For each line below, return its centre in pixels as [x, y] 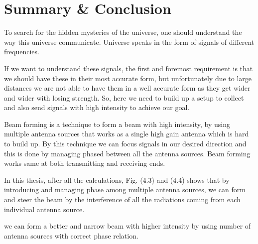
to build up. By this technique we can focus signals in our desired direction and [125, 144]
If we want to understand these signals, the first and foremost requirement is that [129, 68]
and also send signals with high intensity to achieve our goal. [97, 107]
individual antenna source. [44, 209]
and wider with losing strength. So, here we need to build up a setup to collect [124, 97]
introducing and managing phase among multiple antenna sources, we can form [125, 189]
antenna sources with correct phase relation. [71, 235]
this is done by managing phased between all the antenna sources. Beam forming [127, 153]
